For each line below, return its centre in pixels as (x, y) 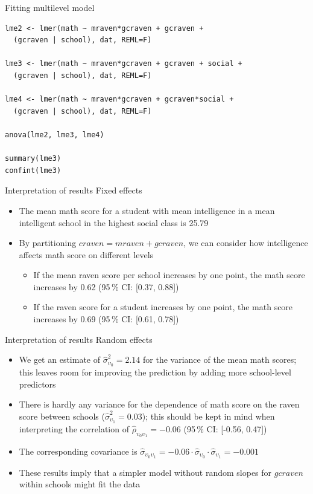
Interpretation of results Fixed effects (74, 190)
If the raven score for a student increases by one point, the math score (163, 307)
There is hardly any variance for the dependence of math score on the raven (159, 404)
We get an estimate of (60, 359)
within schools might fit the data (80, 484)
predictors (37, 384)
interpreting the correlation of (74, 428)
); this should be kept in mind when (208, 416)
